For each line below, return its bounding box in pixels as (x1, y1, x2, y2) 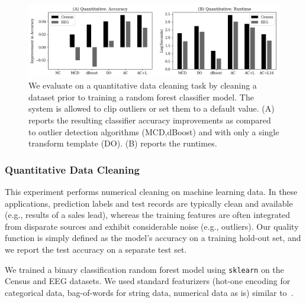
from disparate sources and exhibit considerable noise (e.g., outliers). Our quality (5, 220, 299, 232)
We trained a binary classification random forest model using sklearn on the (5, 263, 284, 275)
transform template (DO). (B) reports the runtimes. (28, 137, 217, 149)
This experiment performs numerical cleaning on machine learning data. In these (5, 185, 298, 197)
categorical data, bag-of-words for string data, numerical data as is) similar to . (5, 286, 294, 298)
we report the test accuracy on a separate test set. (5, 243, 187, 255)
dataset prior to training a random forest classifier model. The (28, 90, 254, 103)
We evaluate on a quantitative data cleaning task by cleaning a (28, 79, 257, 92)
